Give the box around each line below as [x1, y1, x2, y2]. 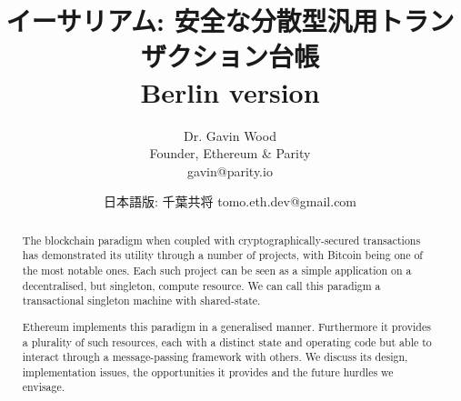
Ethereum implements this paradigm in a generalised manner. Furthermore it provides [22, 318, 431, 334]
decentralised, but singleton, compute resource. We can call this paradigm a [22, 277, 381, 293]
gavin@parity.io [187, 161, 273, 180]
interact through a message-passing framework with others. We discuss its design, [22, 349, 408, 365]
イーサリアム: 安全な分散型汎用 [5, 2, 378, 39]
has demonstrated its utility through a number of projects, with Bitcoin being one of [22, 247, 424, 263]
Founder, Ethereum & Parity [149, 144, 311, 163]
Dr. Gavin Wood [184, 125, 276, 145]
